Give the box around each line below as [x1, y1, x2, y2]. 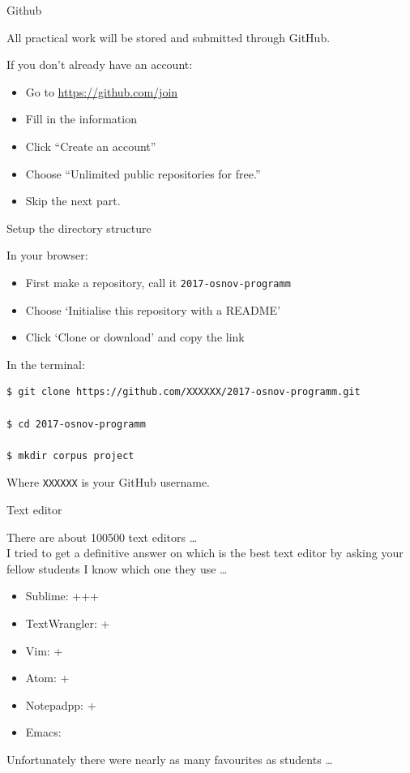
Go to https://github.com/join [25, 83, 178, 100]
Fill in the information [25, 110, 137, 127]
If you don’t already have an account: [6, 56, 193, 73]
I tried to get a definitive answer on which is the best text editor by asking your [6, 544, 404, 561]
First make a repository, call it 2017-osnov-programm [25, 273, 291, 290]
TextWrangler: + [25, 614, 110, 631]
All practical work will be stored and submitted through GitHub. [6, 28, 331, 45]
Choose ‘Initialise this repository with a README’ [25, 301, 281, 318]
